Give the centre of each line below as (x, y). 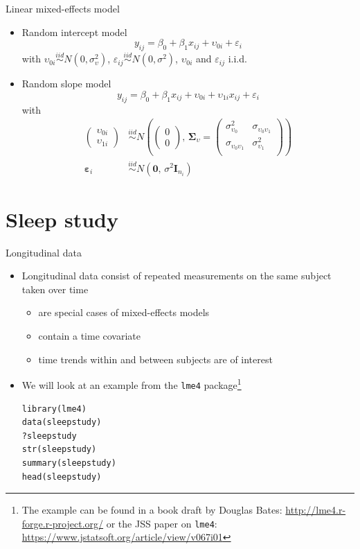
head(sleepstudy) (62, 477)
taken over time (55, 289)
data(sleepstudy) (62, 422)
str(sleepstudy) (59, 450)
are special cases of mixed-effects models (124, 312)
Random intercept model (74, 32)
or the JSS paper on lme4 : (162, 523)
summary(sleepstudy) (69, 463)
